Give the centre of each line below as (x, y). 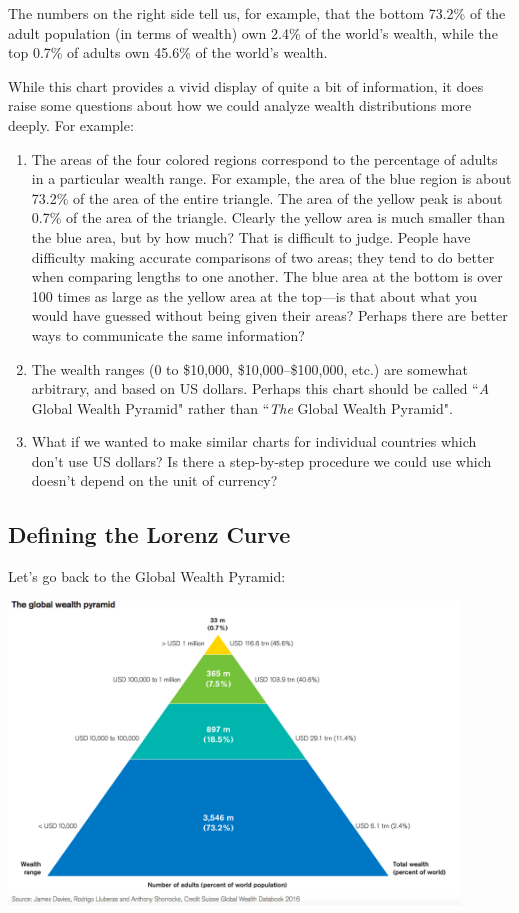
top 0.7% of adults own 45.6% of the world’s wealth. (168, 52)
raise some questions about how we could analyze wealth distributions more (240, 105)
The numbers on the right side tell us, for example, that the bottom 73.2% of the (257, 13)
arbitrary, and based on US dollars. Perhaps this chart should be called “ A (260, 388)
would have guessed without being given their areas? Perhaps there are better (269, 315)
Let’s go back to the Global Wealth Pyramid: (147, 576)
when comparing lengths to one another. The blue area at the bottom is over (267, 276)
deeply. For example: (71, 124)
